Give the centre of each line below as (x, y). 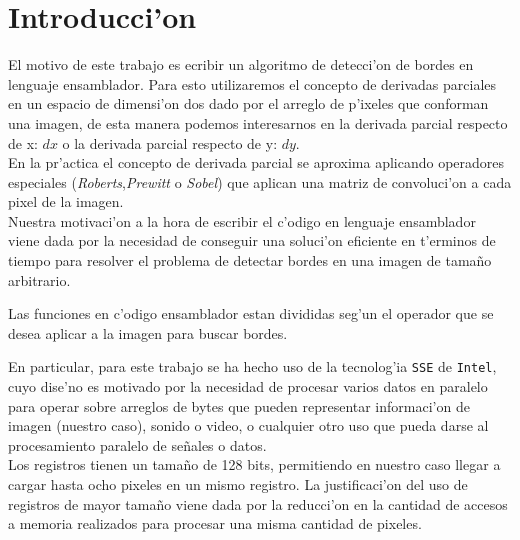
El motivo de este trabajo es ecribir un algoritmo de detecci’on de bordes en (241, 64)
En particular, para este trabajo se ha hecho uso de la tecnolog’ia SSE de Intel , (252, 366)
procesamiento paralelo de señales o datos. (137, 444)
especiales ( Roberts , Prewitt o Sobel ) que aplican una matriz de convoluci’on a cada (260, 181)
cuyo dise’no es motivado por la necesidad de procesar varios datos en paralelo (248, 386)
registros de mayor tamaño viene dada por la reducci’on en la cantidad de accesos (258, 503)
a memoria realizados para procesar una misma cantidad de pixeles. (215, 523)
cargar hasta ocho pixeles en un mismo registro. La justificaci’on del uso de (238, 484)
